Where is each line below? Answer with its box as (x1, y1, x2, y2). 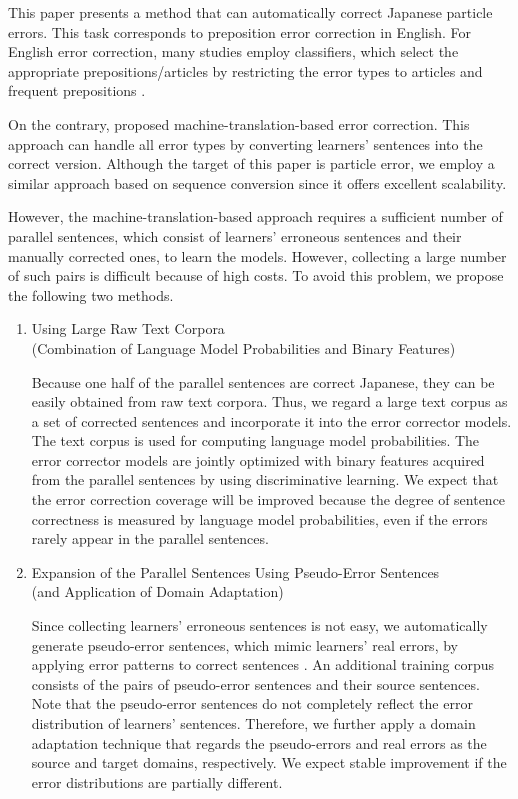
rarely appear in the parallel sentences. (31, 528, 269, 549)
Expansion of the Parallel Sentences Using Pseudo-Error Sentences (31, 561, 440, 582)
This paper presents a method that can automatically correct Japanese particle (8, 2, 493, 22)
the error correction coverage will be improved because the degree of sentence (31, 489, 506, 510)
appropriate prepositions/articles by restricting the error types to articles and (8, 60, 483, 81)
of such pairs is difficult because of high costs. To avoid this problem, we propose (8, 265, 504, 286)
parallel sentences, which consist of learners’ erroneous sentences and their (8, 225, 462, 246)
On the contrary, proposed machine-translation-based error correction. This (8, 113, 470, 134)
